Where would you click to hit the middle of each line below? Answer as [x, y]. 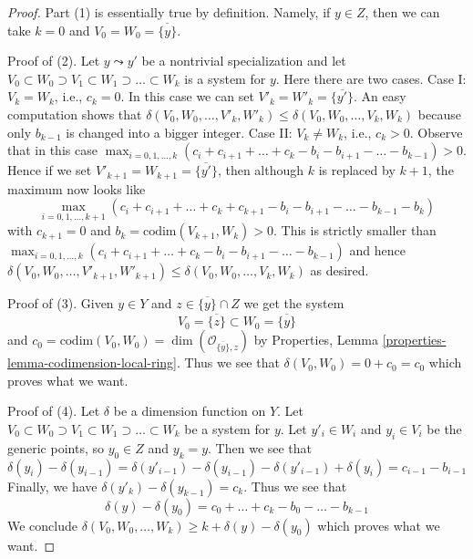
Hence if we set [50, 170]
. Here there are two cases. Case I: [371, 78]
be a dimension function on [190, 411]
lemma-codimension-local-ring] [93, 362]
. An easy [380, 96]
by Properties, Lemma [316, 340]
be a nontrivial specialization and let [244, 61]
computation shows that [75, 114]
